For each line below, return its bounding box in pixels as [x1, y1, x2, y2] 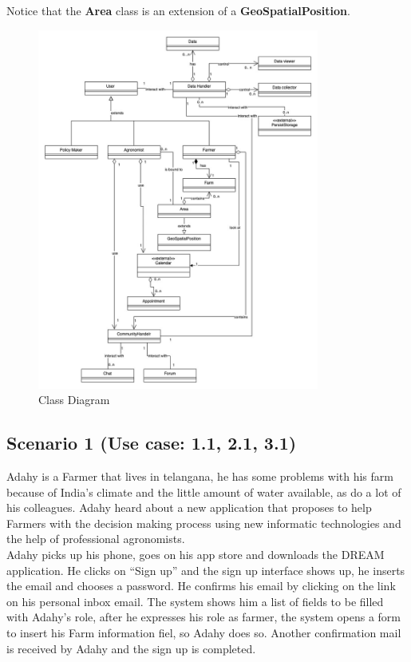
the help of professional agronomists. [6, 530, 185, 547]
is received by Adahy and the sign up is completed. [6, 640, 256, 656]
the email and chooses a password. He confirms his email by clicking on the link [6, 577, 396, 594]
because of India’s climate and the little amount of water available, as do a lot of [6, 483, 401, 500]
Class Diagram [38, 391, 110, 408]
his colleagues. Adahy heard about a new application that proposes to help [6, 499, 372, 516]
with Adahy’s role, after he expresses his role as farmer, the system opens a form [6, 608, 401, 625]
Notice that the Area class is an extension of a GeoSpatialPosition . [6, 2, 350, 18]
